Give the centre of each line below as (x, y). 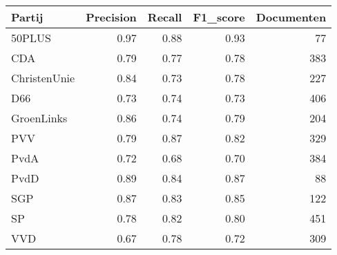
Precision (111, 17)
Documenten (291, 17)
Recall (165, 17)
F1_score (219, 17)
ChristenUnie (43, 78)
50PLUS (31, 38)
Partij (27, 17)
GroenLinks (39, 118)
